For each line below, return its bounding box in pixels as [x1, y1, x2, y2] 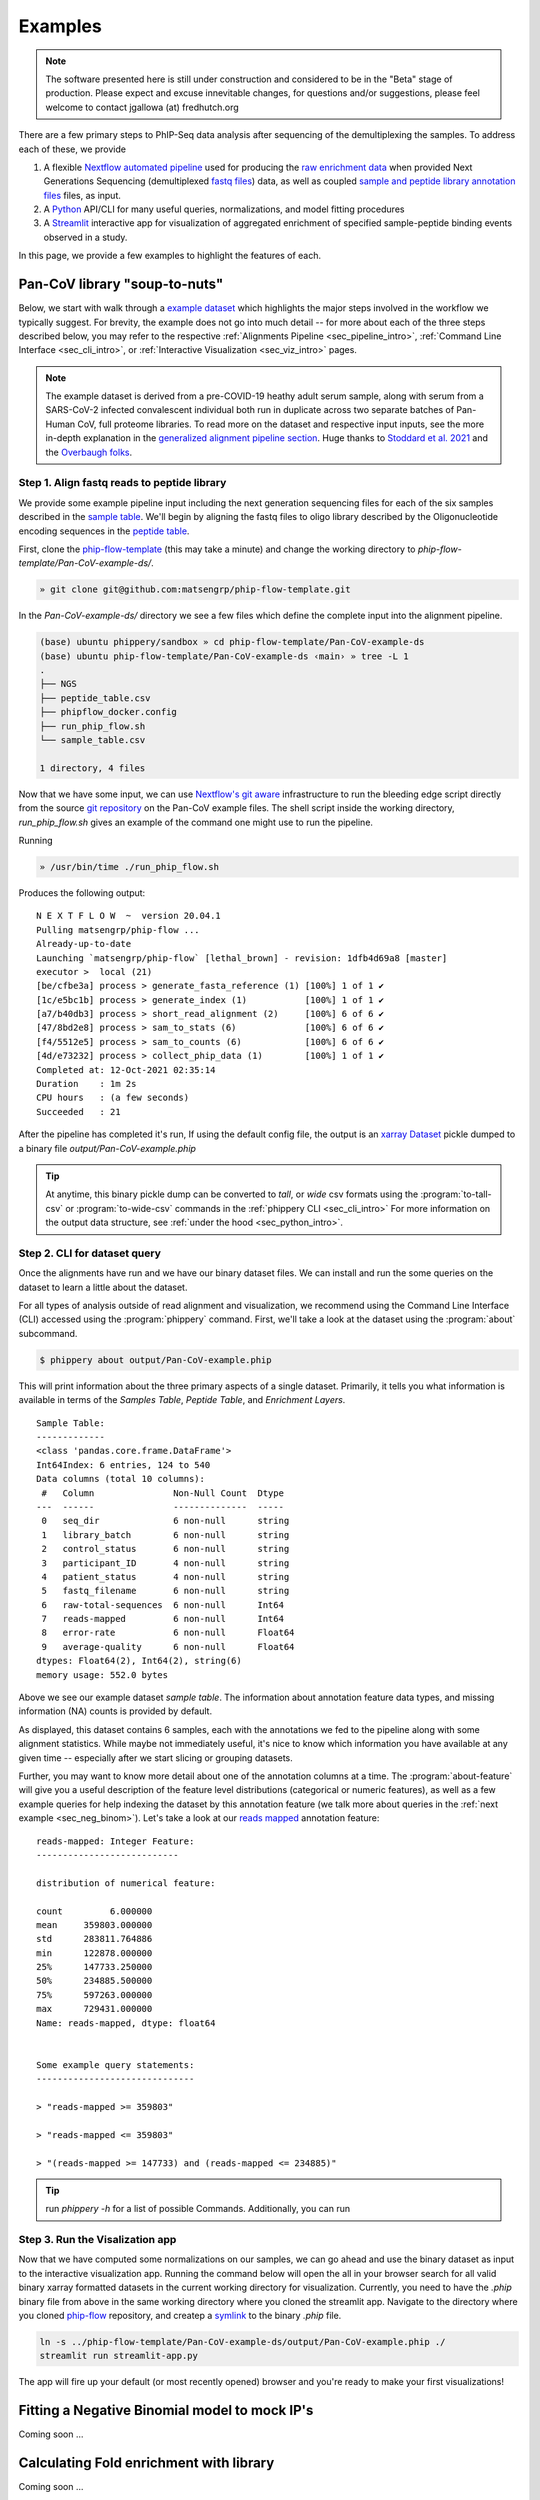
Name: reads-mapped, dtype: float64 [36, 2017, 216, 2029]
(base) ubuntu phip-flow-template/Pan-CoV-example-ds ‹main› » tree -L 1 [39, 650, 409, 662]
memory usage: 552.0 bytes [36, 1669, 169, 1680]
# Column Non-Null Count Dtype [41, 1487, 285, 1499]
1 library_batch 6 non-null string [41, 1529, 290, 1540]
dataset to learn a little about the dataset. [18, 1281, 188, 1293]
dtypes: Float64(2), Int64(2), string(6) [36, 1655, 242, 1667]
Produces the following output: [18, 886, 146, 899]
